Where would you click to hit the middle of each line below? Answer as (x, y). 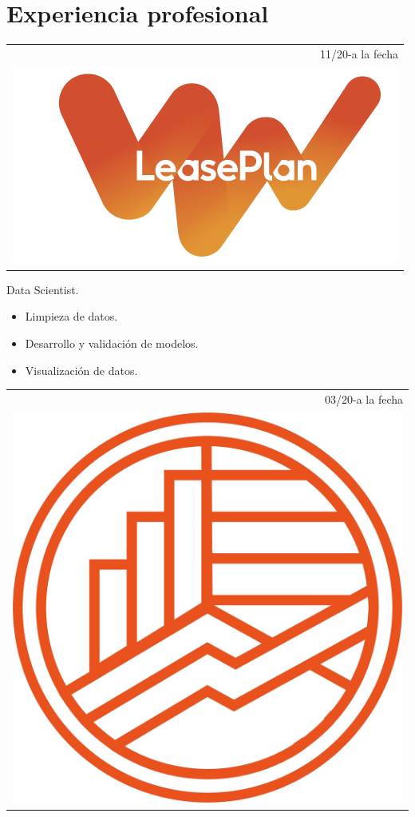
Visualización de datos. (81, 370)
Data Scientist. (43, 289)
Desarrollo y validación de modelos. (112, 343)
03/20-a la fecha (364, 399)
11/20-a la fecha (359, 53)
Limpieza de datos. (71, 316)
